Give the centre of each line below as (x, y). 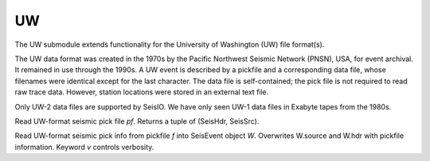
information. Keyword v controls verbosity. (84, 147)
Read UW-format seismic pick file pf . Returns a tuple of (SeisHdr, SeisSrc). (137, 121)
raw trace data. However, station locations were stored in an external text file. (142, 92)
